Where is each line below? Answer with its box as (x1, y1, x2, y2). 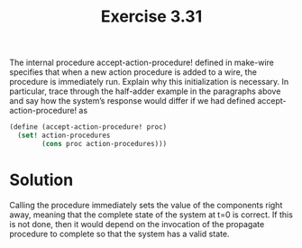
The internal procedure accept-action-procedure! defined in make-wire (9, 57, 275, 69)
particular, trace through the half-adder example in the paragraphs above (9, 86, 281, 96)
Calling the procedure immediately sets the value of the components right (9, 199, 283, 210)
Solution (9, 170, 74, 190)
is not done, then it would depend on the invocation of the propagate (9, 218, 265, 229)
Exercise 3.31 (100, 6, 203, 27)
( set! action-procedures (17, 131, 111, 141)
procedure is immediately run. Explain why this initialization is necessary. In (9, 77, 289, 87)
